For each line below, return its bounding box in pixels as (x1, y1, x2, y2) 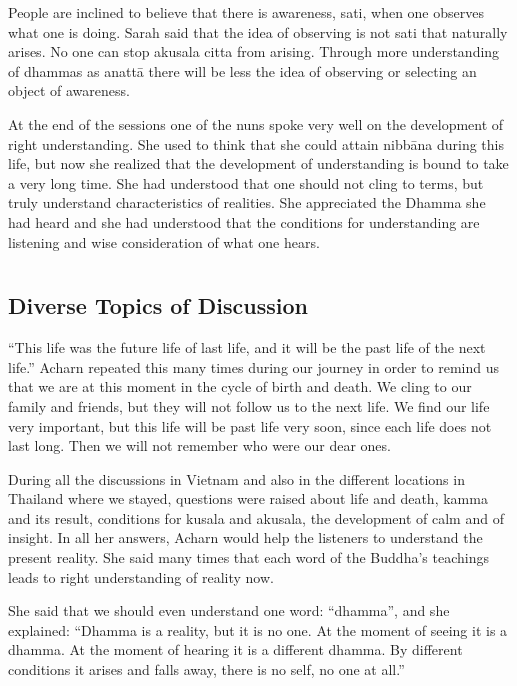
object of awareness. (8, 80, 130, 101)
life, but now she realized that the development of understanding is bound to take (8, 153, 509, 174)
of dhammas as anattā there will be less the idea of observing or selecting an (8, 60, 477, 81)
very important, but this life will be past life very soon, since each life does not (8, 415, 492, 436)
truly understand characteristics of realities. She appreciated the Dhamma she (8, 192, 486, 213)
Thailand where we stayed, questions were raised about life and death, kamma (8, 488, 488, 509)
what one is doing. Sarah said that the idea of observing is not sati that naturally (8, 21, 508, 42)
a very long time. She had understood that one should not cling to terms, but (8, 172, 484, 193)
